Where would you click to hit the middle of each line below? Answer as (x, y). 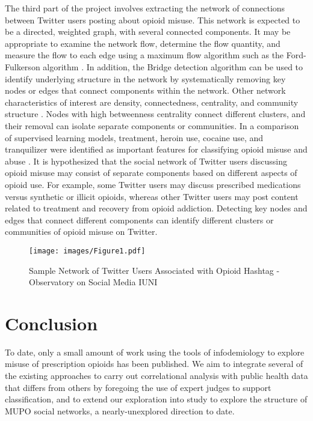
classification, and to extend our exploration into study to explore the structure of (156, 399)
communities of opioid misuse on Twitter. (81, 232)
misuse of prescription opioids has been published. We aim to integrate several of (154, 364)
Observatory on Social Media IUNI (93, 282)
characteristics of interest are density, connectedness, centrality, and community (152, 102)
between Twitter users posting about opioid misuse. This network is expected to (153, 20)
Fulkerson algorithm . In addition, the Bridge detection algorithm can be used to (154, 66)
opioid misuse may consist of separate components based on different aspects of (151, 173)
